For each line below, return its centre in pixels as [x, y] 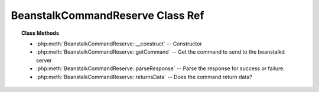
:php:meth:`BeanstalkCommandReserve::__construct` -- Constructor [119, 44]
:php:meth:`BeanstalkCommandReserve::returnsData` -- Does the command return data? [144, 77]
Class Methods [40, 33]
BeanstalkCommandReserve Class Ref [108, 15]
